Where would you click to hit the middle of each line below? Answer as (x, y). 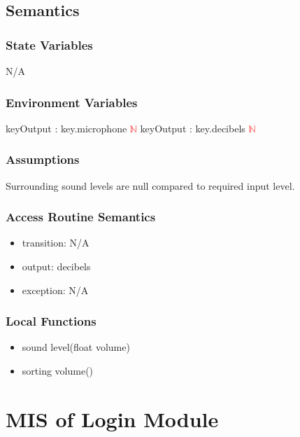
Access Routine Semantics (81, 217)
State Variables (49, 44)
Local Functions (51, 321)
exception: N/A (55, 290)
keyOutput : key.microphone (66, 128)
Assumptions (43, 159)
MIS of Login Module (112, 418)
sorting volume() (58, 371)
